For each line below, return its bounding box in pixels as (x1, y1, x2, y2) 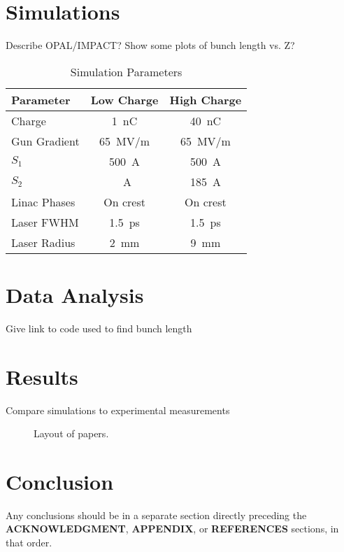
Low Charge (90, 91, 159, 108)
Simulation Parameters (70, 63, 182, 80)
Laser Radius (11, 234, 76, 250)
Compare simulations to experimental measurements (6, 402, 230, 417)
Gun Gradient (11, 132, 80, 149)
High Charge (169, 91, 242, 108)
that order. (6, 535, 52, 550)
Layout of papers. (34, 426, 109, 441)
